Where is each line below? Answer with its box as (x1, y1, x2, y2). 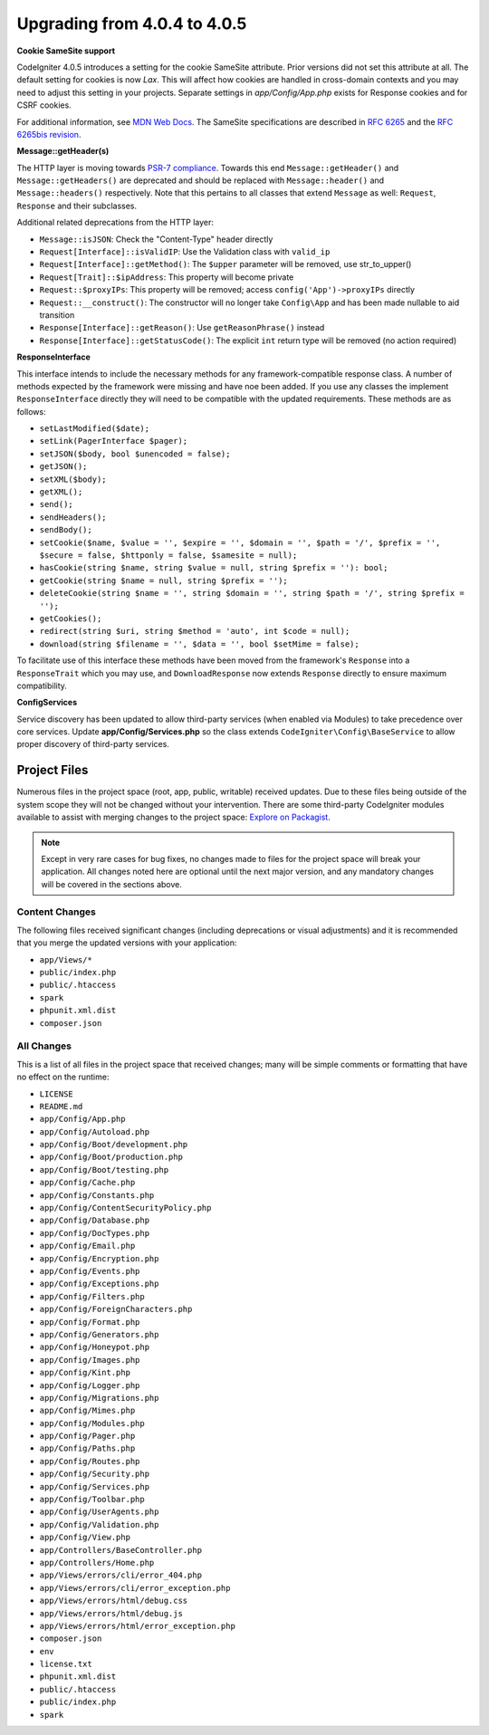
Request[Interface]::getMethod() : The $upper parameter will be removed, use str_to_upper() (39, 259, 412, 270)
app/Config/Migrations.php (39, 1393, 159, 1403)
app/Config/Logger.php (39, 1380, 140, 1390)
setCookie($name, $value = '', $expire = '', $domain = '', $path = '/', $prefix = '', (39, 537, 441, 548)
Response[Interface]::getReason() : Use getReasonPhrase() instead (39, 322, 325, 333)
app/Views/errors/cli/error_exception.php (39, 1583, 231, 1593)
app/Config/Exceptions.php (39, 1279, 159, 1289)
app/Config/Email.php (39, 1241, 136, 1251)
